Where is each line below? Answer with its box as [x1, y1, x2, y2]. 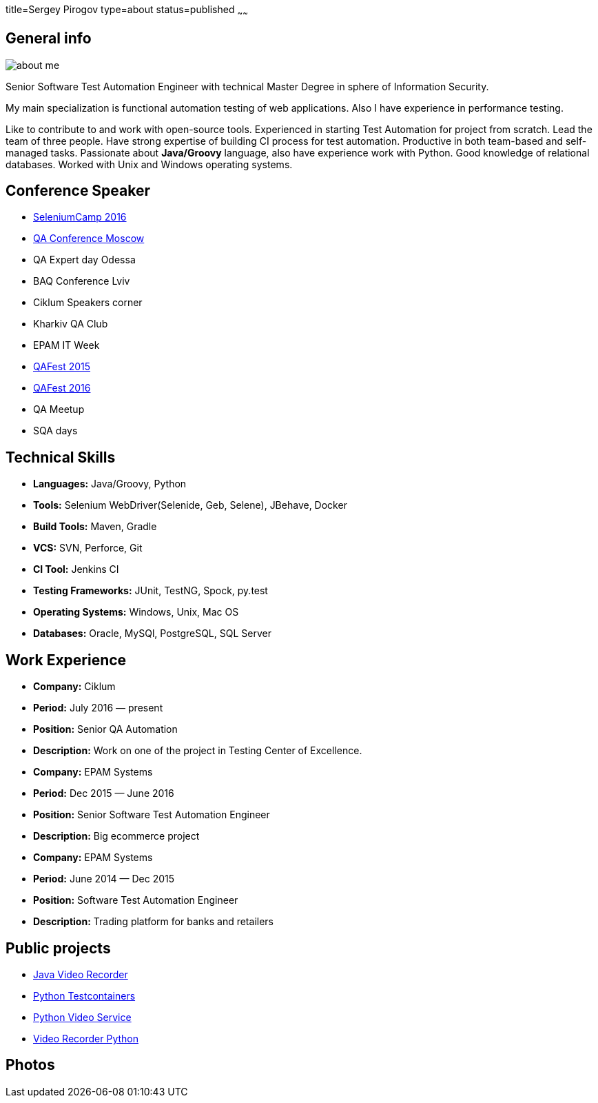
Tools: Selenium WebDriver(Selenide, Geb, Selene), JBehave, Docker [33, 499, 347, 512]
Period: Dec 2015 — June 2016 [33, 787, 174, 800]
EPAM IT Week [33, 339, 100, 352]
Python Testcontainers [33, 990, 136, 1002]
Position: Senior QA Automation [33, 723, 178, 736]
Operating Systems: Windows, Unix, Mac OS [33, 606, 239, 618]
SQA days [33, 425, 78, 437]
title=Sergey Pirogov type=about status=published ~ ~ [6, 3, 248, 18]
